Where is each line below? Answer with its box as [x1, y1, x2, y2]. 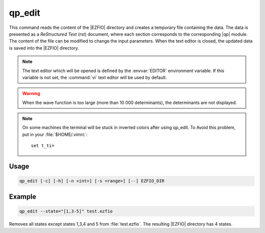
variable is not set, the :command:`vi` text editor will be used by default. [22, 74, 167, 80]
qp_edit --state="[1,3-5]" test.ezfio [19, 208, 113, 214]
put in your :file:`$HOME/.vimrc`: [22, 131, 88, 137]
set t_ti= [31, 143, 54, 149]
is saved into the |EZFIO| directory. [9, 45, 79, 51]
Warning [22, 91, 40, 97]
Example [9, 192, 36, 201]
